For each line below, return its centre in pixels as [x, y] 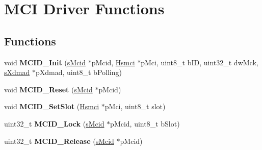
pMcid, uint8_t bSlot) [145, 123]
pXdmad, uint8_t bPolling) [78, 72]
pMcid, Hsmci [113, 62]
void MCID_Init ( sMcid [45, 62]
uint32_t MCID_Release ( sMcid [59, 141]
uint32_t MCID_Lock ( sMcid [54, 123]
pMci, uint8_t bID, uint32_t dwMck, [200, 62]
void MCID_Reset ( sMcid [48, 89]
